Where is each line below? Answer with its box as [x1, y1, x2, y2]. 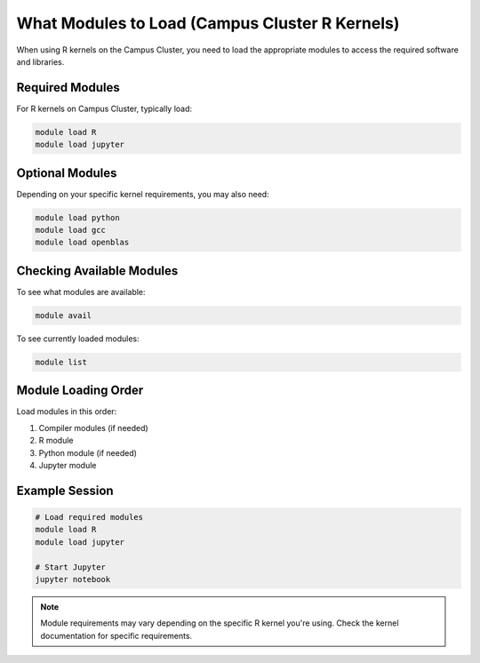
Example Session [16, 483, 115, 498]
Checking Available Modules [16, 263, 179, 278]
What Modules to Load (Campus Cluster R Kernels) [16, 13, 400, 33]
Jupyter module [38, 460, 97, 470]
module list [35, 356, 88, 367]
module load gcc [35, 225, 107, 236]
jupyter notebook [35, 574, 111, 584]
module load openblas [35, 237, 130, 248]
